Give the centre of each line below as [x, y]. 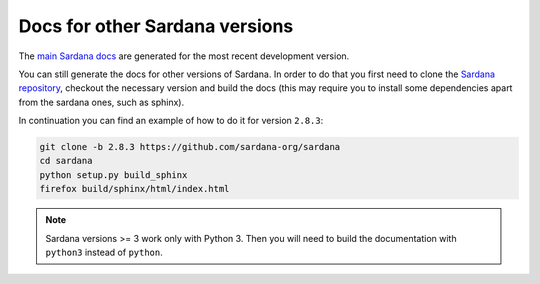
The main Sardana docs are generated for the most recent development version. [184, 56]
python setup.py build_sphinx [113, 174]
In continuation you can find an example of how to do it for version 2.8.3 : [171, 121]
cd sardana [66, 161]
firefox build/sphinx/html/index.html [134, 189]
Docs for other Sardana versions [156, 26]
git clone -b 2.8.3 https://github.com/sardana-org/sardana [190, 147]
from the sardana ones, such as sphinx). [101, 102]
